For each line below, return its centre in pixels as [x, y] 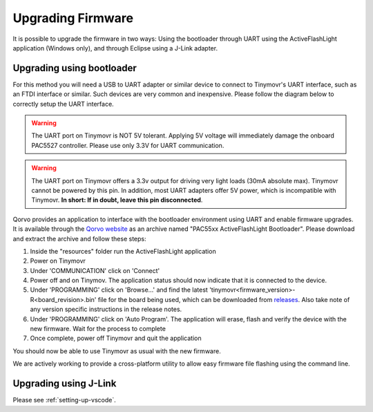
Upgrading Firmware [73, 18]
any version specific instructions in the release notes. [106, 309]
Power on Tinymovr [58, 261]
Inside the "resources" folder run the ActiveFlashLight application [123, 251]
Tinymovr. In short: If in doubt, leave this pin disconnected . [117, 200]
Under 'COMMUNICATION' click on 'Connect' [95, 270]
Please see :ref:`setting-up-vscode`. [65, 400]
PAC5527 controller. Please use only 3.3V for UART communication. [128, 145]
